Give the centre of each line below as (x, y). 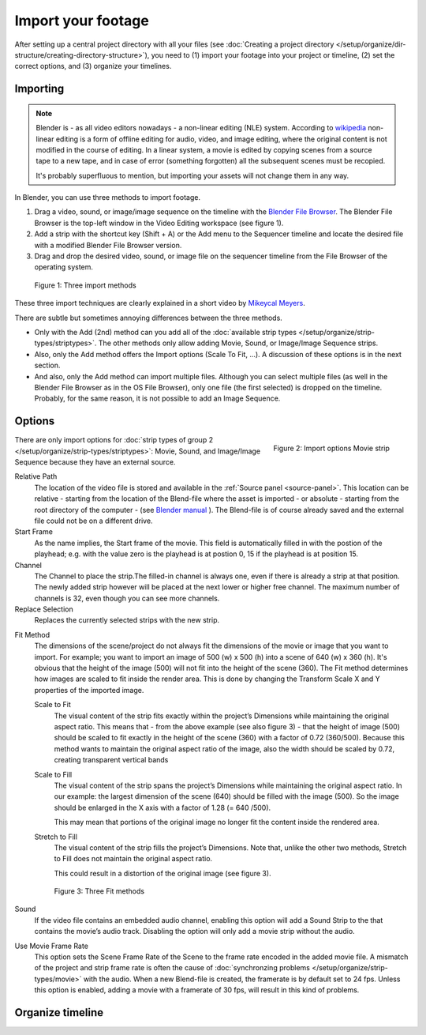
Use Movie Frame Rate (51, 946)
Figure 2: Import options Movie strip (331, 448)
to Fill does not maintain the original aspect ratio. (133, 859)
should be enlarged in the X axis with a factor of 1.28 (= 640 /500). (163, 807)
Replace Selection (44, 609)
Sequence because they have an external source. (95, 462)
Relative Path (36, 476)
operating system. (64, 267)
